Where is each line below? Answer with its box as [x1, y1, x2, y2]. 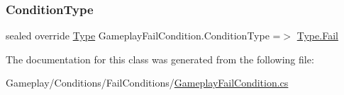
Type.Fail [296, 28, 338, 43]
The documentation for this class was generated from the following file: [6, 51, 314, 66]
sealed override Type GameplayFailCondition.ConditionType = [6, 28, 281, 43]
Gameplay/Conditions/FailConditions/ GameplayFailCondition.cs [6, 75, 289, 90]
